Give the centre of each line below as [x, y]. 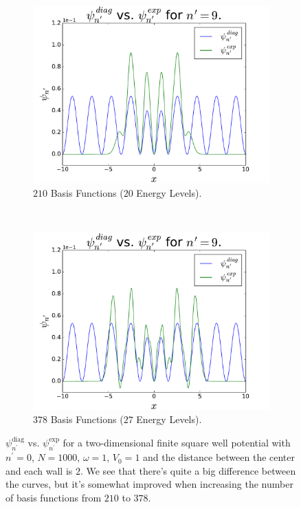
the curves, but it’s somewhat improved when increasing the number [149, 484]
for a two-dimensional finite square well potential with [177, 442]
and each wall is [39, 470]
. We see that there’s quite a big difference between [188, 470]
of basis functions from [54, 497]
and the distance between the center [219, 457]
